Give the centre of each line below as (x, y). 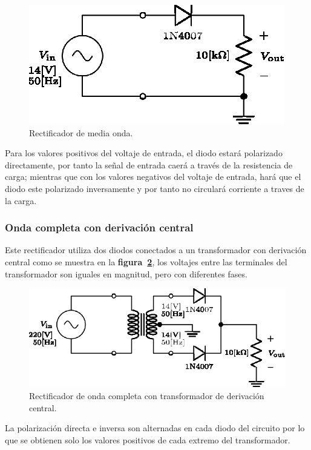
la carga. (21, 200)
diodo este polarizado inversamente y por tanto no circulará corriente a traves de (155, 188)
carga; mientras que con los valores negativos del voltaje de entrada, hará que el (153, 177)
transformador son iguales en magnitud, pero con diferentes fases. (126, 273)
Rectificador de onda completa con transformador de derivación (147, 395)
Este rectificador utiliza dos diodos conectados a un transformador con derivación (156, 250)
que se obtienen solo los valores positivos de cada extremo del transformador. (148, 439)
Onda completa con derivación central (99, 227)
